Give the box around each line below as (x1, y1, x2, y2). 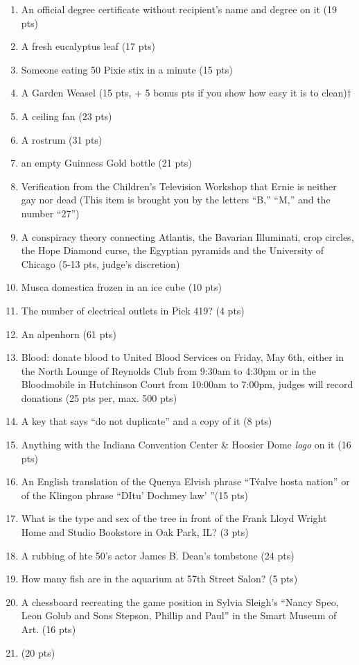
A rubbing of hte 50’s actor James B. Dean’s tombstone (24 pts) (21, 548, 295, 562)
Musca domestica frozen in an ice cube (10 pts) (21, 280, 222, 294)
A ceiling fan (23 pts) (21, 108, 112, 123)
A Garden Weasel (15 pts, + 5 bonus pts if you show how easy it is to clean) (21, 85, 347, 100)
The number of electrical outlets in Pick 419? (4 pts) (21, 303, 245, 317)
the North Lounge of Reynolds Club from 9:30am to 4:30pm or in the (21, 363, 317, 378)
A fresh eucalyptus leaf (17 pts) (21, 39, 155, 53)
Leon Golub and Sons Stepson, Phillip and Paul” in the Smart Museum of (21, 608, 337, 623)
